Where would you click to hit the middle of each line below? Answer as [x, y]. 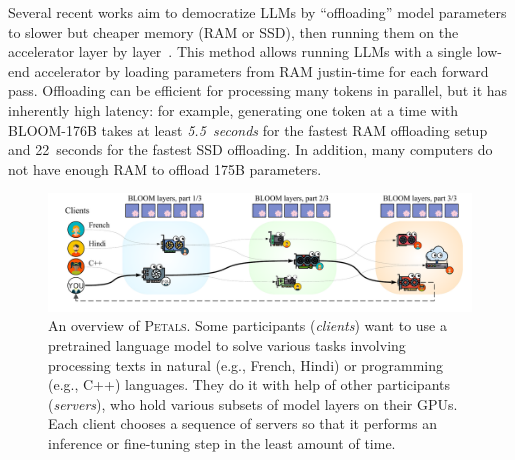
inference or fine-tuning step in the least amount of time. [222, 442]
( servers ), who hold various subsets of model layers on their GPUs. [253, 403]
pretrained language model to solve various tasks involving [227, 344]
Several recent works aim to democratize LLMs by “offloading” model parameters [257, 12]
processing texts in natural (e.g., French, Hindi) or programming [246, 364]
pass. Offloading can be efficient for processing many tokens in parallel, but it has [258, 90]
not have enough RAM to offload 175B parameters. [165, 168]
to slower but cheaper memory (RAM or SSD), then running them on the [233, 31]
